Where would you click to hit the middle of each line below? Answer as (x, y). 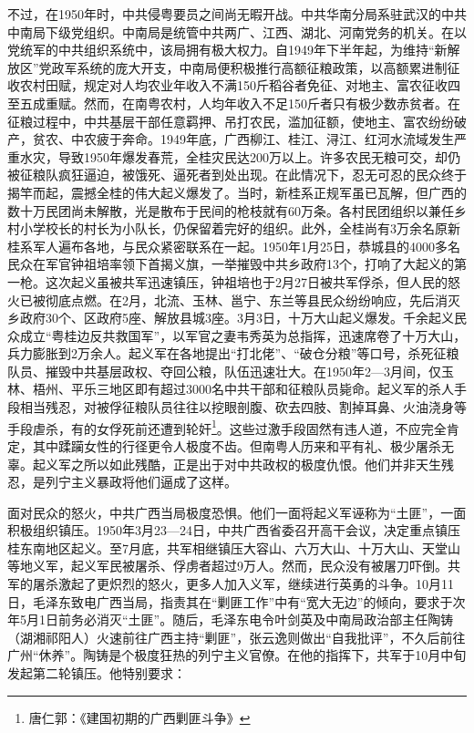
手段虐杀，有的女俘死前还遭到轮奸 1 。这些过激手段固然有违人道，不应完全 (227, 427)
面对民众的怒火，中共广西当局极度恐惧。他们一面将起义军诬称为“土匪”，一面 (237, 512)
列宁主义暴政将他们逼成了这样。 (141, 482)
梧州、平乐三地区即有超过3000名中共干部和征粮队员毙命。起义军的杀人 (243, 389)
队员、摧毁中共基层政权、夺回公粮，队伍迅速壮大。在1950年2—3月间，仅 (224, 371)
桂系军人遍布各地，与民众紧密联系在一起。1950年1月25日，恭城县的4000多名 (234, 246)
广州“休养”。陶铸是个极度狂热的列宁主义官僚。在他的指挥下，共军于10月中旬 (237, 655)
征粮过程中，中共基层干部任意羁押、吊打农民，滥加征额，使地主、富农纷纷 (231, 121)
